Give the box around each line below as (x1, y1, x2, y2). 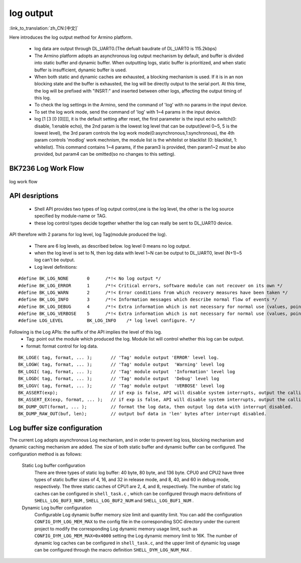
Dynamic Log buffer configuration (22, 505, 92, 511)
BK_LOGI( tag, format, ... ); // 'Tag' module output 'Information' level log (18, 369, 235, 374)
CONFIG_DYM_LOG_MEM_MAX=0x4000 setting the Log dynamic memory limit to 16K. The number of (34, 533, 238, 539)
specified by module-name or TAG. (34, 213, 107, 219)
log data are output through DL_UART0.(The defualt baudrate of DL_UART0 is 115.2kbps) (34, 46, 217, 52)
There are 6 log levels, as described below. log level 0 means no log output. (34, 243, 191, 249)
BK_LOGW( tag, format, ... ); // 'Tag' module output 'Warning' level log (18, 362, 225, 368)
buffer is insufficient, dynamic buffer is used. (34, 67, 127, 73)
